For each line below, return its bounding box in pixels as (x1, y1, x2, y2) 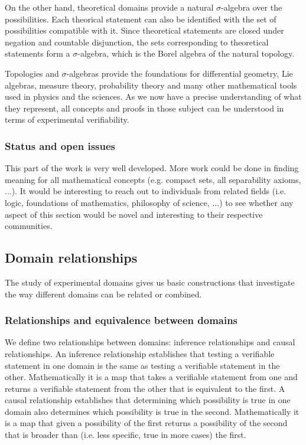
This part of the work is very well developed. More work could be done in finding (5, 162, 299, 174)
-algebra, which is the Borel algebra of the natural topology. (77, 47, 295, 60)
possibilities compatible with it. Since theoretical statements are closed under (5, 24, 284, 37)
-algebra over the (221, 1, 282, 13)
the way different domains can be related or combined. (5, 287, 202, 300)
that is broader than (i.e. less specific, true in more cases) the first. (5, 428, 246, 441)
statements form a (5, 47, 70, 60)
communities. (5, 220, 53, 232)
